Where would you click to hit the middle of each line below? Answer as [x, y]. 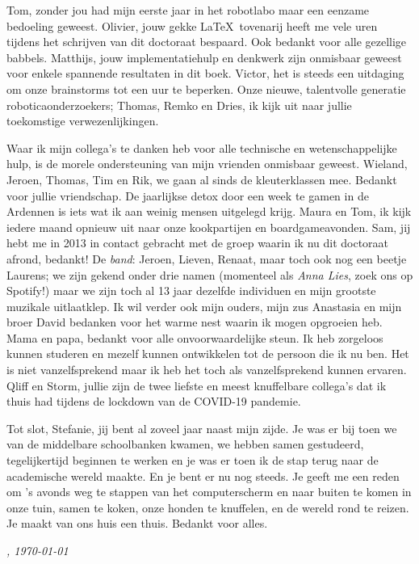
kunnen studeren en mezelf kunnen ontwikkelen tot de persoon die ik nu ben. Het [208, 354]
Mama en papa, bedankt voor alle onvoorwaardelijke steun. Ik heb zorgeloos [195, 337]
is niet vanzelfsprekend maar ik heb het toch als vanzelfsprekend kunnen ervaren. [207, 370]
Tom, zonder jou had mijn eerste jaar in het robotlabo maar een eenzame [188, 10]
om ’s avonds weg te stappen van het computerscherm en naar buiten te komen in [209, 492]
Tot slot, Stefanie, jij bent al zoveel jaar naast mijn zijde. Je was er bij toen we [202, 428]
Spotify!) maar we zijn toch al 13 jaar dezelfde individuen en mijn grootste [191, 290]
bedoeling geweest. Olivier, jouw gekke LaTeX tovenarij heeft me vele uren [192, 25]
